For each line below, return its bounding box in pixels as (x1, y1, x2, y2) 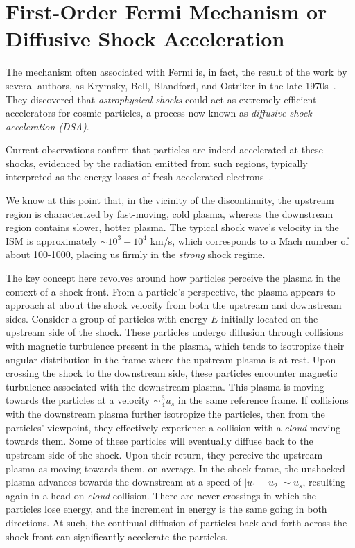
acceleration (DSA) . (6, 119, 89, 133)
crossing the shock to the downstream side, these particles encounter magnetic (6, 366, 338, 380)
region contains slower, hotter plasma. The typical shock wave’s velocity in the (6, 220, 339, 234)
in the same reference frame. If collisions (177, 393, 349, 407)
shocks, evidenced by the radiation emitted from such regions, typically (6, 155, 308, 170)
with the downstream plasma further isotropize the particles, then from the (6, 406, 325, 421)
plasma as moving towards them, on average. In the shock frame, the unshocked (6, 461, 345, 475)
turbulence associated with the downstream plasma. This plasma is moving (6, 379, 324, 393)
